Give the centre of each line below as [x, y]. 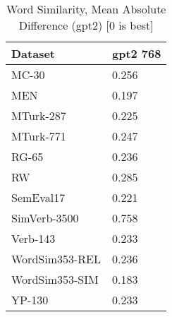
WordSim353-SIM [55, 279]
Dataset [33, 53]
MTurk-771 [39, 136]
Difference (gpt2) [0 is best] [86, 25]
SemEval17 [38, 197]
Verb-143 [33, 238]
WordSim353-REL [56, 259]
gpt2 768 [136, 53]
